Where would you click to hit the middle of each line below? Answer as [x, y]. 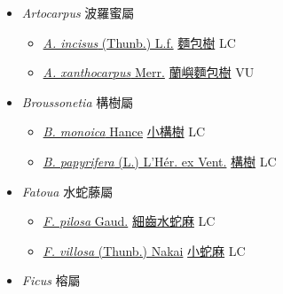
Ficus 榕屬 [51, 280]
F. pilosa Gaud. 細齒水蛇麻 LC [129, 221]
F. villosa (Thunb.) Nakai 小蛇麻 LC [144, 250]
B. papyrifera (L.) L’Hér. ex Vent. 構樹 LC [160, 161]
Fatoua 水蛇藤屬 [67, 191]
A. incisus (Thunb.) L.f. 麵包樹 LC [139, 42]
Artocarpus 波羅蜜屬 [78, 12]
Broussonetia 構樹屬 [78, 101]
